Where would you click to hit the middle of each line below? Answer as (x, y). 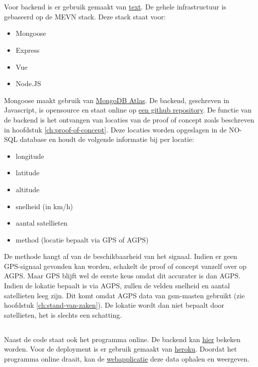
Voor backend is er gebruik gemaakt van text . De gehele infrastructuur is (115, 7)
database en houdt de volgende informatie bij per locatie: (107, 139)
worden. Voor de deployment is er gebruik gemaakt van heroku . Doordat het (121, 349)
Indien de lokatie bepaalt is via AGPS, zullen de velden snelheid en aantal (117, 286)
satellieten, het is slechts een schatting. (63, 314)
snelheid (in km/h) (44, 206)
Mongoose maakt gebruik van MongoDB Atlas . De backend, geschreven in (117, 100)
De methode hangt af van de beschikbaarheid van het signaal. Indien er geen (121, 256)
